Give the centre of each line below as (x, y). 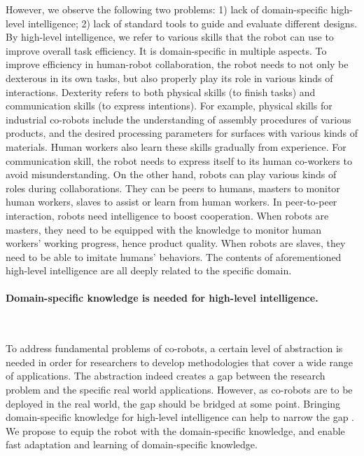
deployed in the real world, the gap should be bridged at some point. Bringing (173, 403)
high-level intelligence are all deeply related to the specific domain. (149, 270)
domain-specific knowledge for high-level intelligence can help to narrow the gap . (180, 417)
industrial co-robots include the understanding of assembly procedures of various (178, 119)
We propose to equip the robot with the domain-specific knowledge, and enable (175, 430)
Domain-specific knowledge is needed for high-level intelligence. (162, 298)
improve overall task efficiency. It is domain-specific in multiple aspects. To (166, 50)
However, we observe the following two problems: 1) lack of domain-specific (167, 9)
